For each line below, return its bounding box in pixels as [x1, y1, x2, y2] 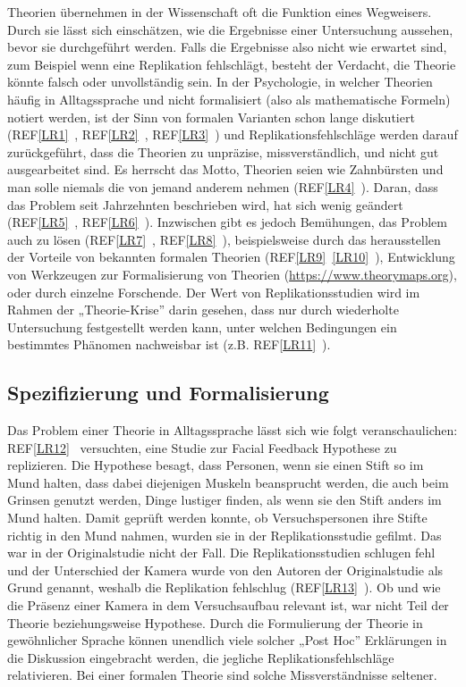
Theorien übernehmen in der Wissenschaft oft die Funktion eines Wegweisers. [7, 3, 432, 21]
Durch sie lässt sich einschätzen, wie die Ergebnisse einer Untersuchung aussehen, [7, 20, 453, 38]
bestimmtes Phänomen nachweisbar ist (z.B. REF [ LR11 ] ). [7, 335, 331, 354]
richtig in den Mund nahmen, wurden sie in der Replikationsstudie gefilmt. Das [7, 525, 442, 544]
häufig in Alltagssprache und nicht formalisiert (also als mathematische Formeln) [7, 89, 451, 108]
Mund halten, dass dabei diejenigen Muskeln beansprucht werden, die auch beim [7, 473, 449, 491]
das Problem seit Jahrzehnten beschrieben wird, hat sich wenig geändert [7, 195, 403, 214]
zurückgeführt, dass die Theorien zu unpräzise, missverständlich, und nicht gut [7, 142, 439, 161]
